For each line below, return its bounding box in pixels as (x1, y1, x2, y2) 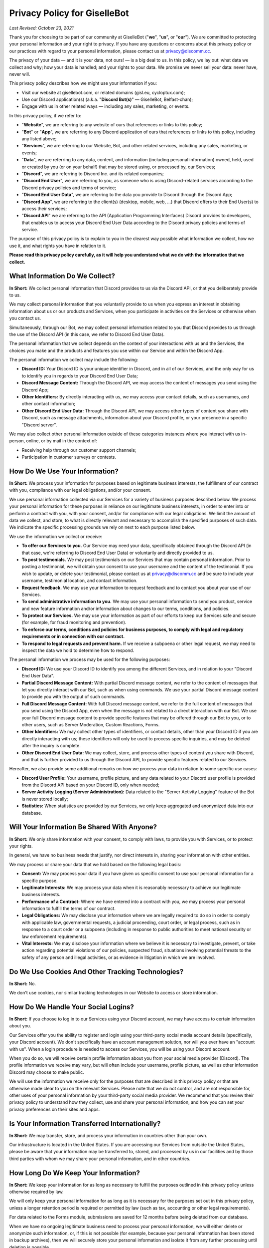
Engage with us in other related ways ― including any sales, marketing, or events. (21, 103, 190, 109)
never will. (9, 71, 30, 77)
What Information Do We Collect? (9, 272, 116, 281)
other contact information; (21, 401, 76, 407)
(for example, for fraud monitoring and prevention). (21, 620, 127, 625)
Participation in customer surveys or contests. (21, 454, 117, 460)
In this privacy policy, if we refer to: (9, 112, 82, 118)
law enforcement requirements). (21, 934, 88, 939)
